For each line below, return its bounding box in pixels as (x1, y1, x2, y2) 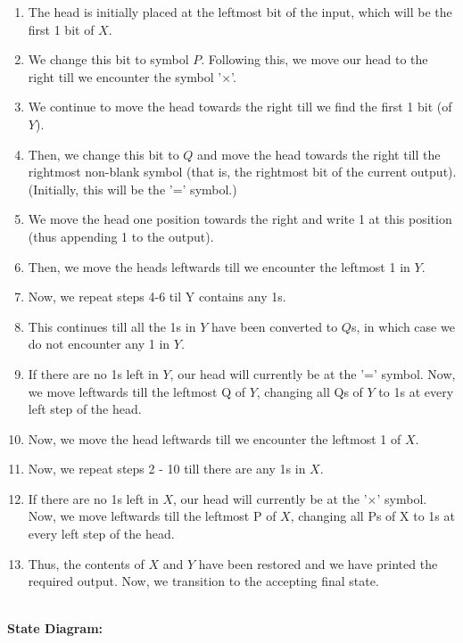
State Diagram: (7, 619, 103, 638)
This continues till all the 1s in (28, 317, 196, 335)
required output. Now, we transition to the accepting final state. (28, 572, 379, 590)
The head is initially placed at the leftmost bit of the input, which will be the (28, 3, 452, 21)
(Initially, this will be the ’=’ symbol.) (28, 179, 237, 198)
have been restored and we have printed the (198, 554, 438, 573)
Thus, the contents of (28, 554, 145, 573)
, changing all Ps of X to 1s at (290, 507, 455, 525)
